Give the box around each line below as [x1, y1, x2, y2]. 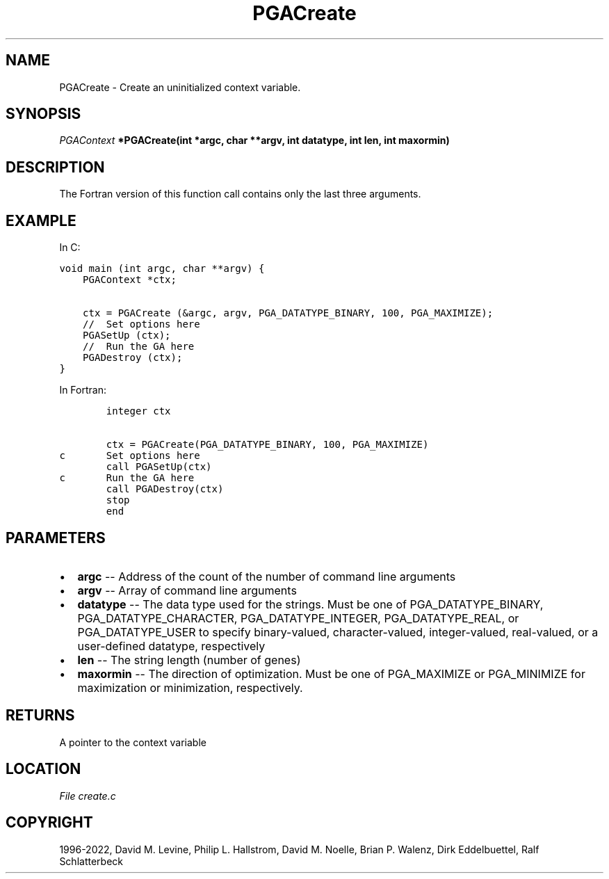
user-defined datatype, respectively [77, 638, 266, 653]
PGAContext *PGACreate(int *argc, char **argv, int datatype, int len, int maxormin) [59, 134, 450, 147]
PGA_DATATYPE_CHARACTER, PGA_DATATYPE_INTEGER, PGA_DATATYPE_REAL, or [77, 611, 519, 625]
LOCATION [6, 760, 81, 778]
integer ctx [106, 405, 171, 417]
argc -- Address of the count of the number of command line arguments [77, 569, 456, 583]
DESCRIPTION [6, 158, 105, 176]
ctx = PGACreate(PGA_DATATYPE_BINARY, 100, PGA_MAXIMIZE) [106, 439, 429, 451]
